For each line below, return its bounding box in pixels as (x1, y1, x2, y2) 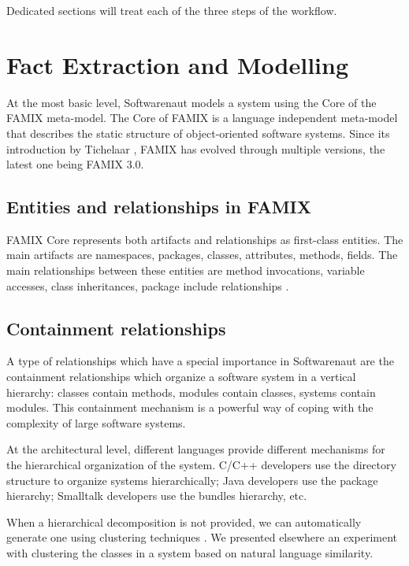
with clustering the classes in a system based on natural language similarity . (6, 545, 374, 560)
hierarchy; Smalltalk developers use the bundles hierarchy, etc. (6, 487, 307, 504)
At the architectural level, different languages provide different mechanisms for (6, 441, 385, 457)
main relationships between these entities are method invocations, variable (6, 262, 365, 279)
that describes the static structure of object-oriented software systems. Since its (6, 124, 390, 141)
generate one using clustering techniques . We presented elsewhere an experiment (6, 529, 397, 546)
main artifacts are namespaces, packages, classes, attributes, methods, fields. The (6, 246, 398, 263)
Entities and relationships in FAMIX (6, 194, 312, 219)
